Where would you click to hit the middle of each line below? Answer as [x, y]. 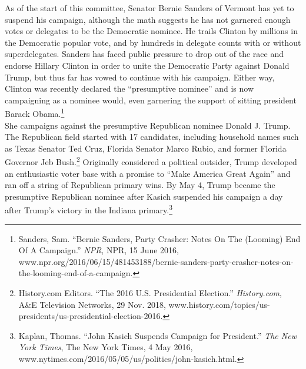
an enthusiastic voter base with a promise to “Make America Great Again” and [148, 173]
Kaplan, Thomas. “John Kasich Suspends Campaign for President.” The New [157, 335]
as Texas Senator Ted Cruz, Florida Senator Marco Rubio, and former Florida [146, 148]
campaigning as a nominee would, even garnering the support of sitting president [151, 100]
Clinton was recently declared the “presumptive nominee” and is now [129, 88]
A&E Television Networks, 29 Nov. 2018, [92, 304]
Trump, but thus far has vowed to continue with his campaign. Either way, [140, 77]
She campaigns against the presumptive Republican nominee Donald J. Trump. [148, 125]
